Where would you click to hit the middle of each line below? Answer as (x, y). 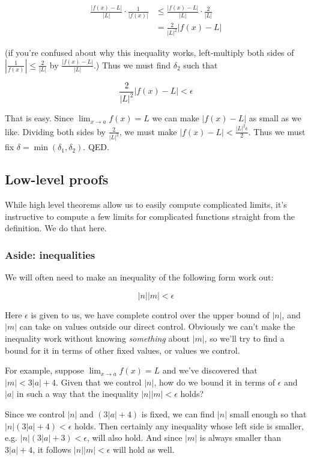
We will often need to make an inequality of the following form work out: (139, 277)
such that (201, 65)
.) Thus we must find (132, 65)
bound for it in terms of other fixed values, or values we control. (122, 350)
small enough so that (268, 413)
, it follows (52, 449)
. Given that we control (99, 382)
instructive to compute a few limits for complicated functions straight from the (150, 216)
